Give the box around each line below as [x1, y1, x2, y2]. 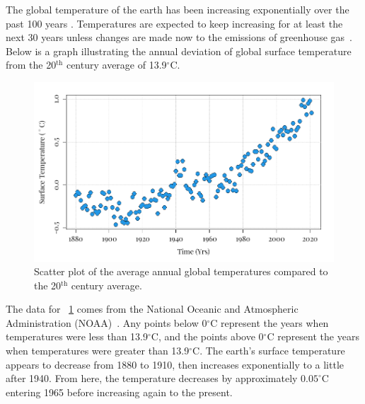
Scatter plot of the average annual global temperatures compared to [34, 264, 328, 279]
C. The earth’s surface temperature [192, 343, 345, 358]
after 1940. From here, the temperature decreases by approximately [6, 371, 298, 386]
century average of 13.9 [66, 57, 167, 72]
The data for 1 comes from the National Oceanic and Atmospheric [6, 301, 299, 316]
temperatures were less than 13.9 [6, 329, 148, 344]
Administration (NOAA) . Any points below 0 [6, 315, 207, 330]
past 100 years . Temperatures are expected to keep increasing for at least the [6, 16, 343, 30]
